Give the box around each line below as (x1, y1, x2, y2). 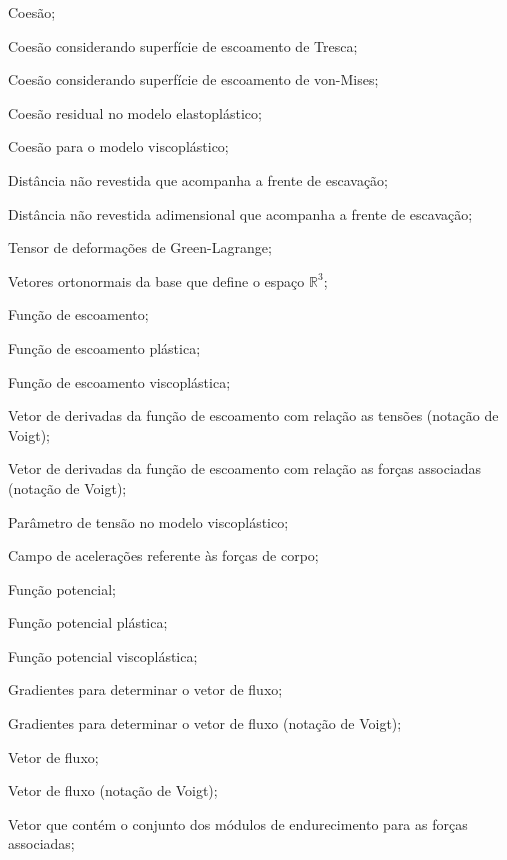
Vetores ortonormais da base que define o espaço (8, 270, 305, 291)
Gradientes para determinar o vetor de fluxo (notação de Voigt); (8, 713, 402, 734)
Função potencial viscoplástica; (8, 645, 198, 666)
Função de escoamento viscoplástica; (8, 371, 231, 392)
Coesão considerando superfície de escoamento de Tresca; (8, 35, 358, 56)
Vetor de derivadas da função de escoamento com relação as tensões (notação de (8, 405, 499, 426)
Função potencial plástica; (8, 612, 168, 633)
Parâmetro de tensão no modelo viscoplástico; (8, 511, 289, 532)
